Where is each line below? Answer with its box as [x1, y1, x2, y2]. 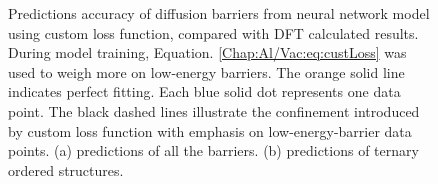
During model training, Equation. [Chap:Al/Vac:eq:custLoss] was [8, 42, 407, 63]
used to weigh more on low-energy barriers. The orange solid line [8, 61, 405, 82]
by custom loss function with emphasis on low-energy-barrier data [8, 120, 412, 141]
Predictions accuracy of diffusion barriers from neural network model [8, 3, 430, 23]
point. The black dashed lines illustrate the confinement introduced [8, 100, 420, 121]
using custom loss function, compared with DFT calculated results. [8, 22, 419, 43]
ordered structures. [8, 159, 124, 180]
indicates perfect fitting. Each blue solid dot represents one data [8, 81, 401, 102]
